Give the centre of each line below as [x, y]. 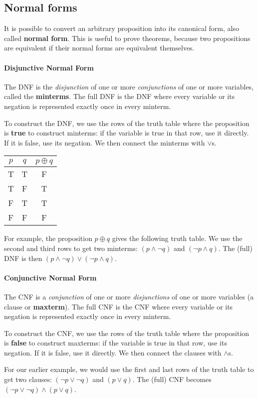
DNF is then [23, 258]
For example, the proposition [48, 238]
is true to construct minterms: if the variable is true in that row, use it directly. [127, 133]
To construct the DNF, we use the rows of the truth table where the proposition [127, 123]
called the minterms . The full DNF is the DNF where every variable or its [120, 96]
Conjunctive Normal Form [50, 277]
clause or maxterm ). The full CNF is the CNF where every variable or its [119, 306]
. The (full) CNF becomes [172, 379]
